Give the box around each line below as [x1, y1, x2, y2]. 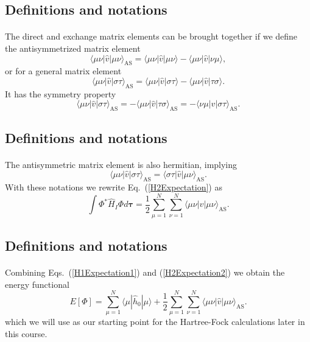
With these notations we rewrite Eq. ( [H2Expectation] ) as [5, 180, 222, 193]
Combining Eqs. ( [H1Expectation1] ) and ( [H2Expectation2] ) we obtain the [5, 266, 285, 278]
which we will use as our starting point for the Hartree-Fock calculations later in [5, 315, 305, 328]
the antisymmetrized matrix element [5, 41, 141, 54]
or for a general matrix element [5, 65, 122, 77]
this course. [5, 327, 48, 340]
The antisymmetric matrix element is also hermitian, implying [5, 158, 238, 170]
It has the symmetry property [5, 87, 116, 100]
